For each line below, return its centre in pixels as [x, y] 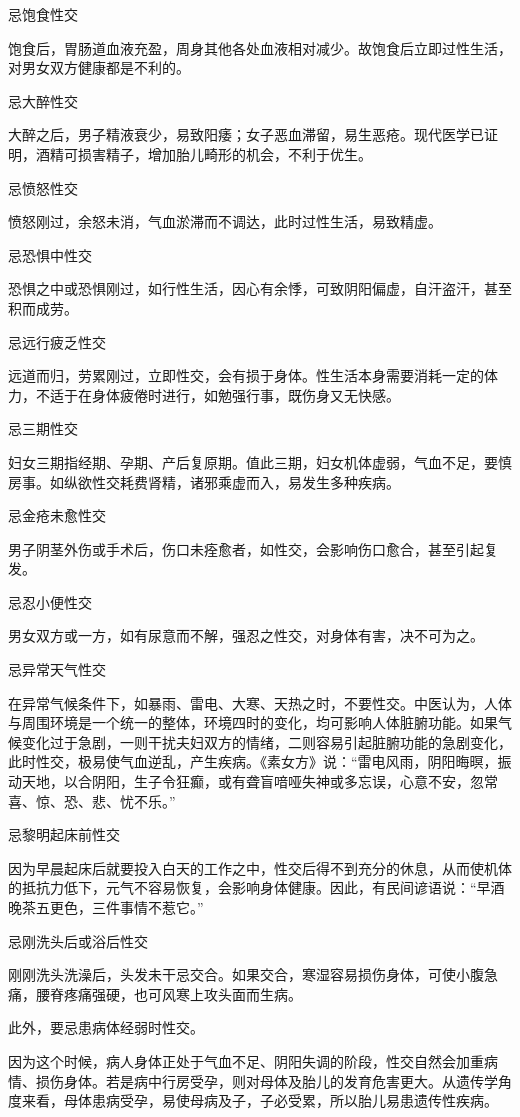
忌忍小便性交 [50, 601]
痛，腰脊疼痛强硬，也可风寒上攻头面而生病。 [155, 993]
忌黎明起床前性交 [64, 834]
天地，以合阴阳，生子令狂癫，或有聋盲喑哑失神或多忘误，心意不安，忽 [252, 781]
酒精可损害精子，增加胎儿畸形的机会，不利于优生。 [203, 153]
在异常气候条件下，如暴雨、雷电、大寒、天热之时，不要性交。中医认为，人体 [260, 702]
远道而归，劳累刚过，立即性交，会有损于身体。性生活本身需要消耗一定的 [246, 375]
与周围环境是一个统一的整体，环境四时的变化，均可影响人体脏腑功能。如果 [253, 722]
